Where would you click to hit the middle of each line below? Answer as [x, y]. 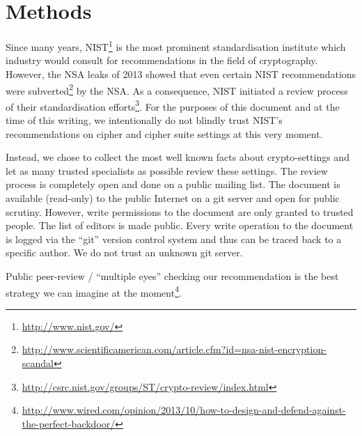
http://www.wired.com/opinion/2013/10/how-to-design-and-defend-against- [184, 410]
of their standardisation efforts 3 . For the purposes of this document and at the [173, 105]
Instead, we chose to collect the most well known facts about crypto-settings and [178, 157]
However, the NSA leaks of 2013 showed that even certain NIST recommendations [181, 73]
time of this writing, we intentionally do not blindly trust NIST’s [144, 120]
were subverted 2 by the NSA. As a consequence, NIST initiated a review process [177, 89]
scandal [38, 363]
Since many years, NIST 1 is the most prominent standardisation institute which [176, 46]
